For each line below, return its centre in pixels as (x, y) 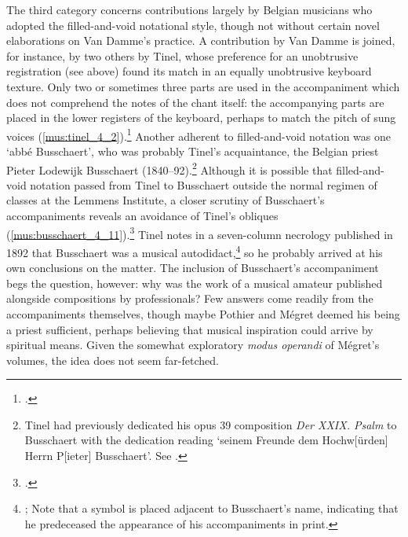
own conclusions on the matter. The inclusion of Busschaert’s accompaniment (193, 268)
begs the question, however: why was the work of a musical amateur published (195, 283)
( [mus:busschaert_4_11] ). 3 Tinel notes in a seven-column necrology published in (200, 233)
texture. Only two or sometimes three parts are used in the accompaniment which (203, 86)
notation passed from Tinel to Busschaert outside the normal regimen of (204, 184)
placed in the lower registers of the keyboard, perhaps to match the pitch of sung (201, 118)
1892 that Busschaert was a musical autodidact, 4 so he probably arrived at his (195, 251)
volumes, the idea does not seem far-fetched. (113, 360)
